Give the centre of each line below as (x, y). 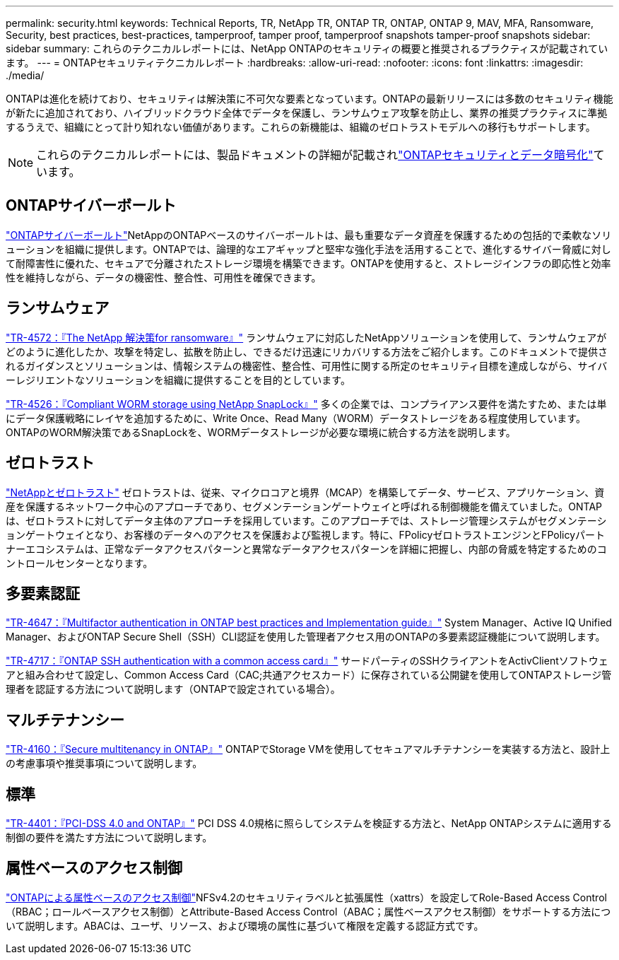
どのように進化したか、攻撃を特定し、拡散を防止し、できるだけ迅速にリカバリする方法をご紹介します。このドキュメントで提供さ (307, 351)
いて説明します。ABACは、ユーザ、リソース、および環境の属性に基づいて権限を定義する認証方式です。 (245, 925)
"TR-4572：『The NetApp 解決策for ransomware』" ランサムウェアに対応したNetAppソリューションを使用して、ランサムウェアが (306, 337)
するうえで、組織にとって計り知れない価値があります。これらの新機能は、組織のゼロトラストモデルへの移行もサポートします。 (301, 127)
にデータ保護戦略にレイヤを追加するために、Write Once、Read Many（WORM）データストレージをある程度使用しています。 (296, 418)
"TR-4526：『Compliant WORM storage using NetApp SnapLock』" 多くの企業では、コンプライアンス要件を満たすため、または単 (306, 404)
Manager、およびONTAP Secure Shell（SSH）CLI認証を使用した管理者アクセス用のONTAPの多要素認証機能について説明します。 (306, 637)
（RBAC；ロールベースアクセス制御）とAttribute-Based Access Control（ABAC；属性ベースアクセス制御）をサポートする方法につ (308, 911)
